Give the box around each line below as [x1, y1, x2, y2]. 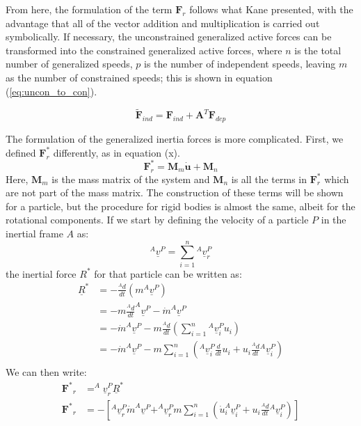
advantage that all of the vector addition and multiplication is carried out [6, 15, 320, 30]
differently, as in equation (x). [53, 145, 180, 159]
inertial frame [6, 226, 63, 241]
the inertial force [6, 266, 77, 281]
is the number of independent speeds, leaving [143, 56, 336, 71]
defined [6, 145, 36, 159]
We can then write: [6, 365, 87, 379]
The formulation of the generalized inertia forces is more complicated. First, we [6, 132, 344, 146]
